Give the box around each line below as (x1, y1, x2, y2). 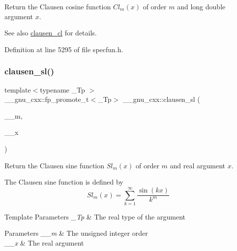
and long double (177, 1, 226, 11)
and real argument (170, 160, 226, 170)
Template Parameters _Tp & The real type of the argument (4, 211, 185, 221)
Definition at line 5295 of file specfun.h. (4, 44, 123, 54)
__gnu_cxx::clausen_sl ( (122, 94, 200, 104)
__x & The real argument (4, 238, 84, 248)
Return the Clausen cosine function (4, 1, 111, 11)
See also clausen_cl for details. (4, 28, 97, 38)
